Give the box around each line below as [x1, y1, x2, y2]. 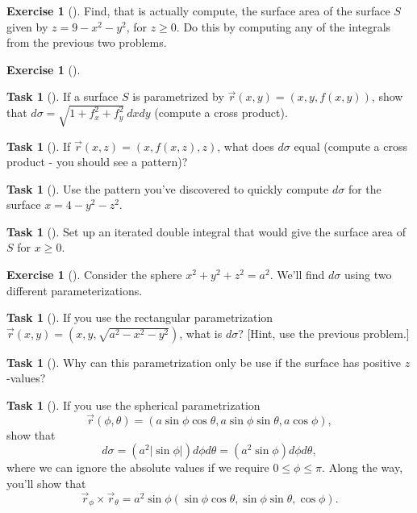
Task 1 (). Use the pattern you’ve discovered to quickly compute [6, 180, 329, 197]
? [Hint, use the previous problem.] [238, 324, 410, 341]
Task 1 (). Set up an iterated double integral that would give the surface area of [6, 223, 406, 240]
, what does [217, 137, 274, 154]
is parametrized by [132, 88, 224, 105]
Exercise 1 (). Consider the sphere [6, 266, 182, 283]
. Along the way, [322, 459, 403, 476]
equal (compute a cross [294, 137, 407, 154]
